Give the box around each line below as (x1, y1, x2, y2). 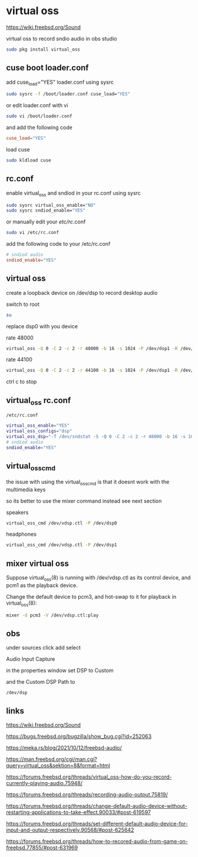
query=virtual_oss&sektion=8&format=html (6, 762, 110, 769)
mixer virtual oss (6, 558, 69, 568)
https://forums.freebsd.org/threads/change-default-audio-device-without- (6, 803, 187, 810)
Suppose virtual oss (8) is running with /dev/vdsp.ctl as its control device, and (6, 574, 191, 582)
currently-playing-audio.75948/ (6, 780, 83, 787)
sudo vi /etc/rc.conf (6, 230, 60, 236)
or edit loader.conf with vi (6, 102, 68, 109)
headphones (6, 530, 37, 538)
